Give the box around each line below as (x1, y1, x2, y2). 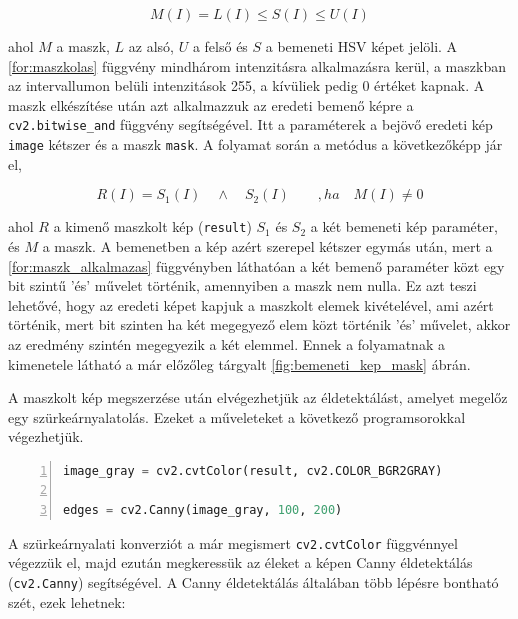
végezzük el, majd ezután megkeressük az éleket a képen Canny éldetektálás (8, 552, 473, 573)
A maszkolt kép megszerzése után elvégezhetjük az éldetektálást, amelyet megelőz (8, 387, 508, 408)
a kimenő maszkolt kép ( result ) (53, 216, 252, 237)
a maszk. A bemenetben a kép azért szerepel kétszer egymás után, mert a (42, 235, 493, 256)
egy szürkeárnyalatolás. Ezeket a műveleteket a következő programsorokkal (8, 406, 466, 427)
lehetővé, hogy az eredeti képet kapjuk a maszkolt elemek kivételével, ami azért (8, 294, 494, 315)
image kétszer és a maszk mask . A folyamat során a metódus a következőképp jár (8, 134, 503, 155)
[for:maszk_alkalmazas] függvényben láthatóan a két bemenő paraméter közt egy (8, 255, 505, 276)
